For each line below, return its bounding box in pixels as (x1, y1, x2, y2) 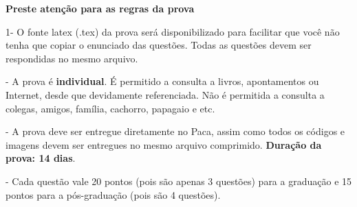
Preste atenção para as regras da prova (6, 1, 195, 15)
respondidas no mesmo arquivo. (6, 51, 138, 65)
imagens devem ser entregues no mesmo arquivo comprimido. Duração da (6, 137, 322, 151)
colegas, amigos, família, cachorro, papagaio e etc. (6, 101, 215, 115)
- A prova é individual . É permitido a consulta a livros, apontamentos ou (6, 74, 319, 88)
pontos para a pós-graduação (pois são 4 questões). (6, 187, 221, 202)
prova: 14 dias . (6, 151, 76, 165)
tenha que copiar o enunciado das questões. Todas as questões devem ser (6, 38, 312, 52)
